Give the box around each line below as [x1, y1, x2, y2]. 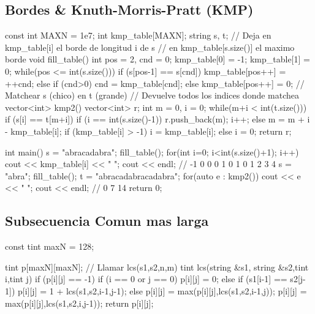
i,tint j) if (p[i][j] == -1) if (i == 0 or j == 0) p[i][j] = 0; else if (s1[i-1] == [5, 272, 287, 285]
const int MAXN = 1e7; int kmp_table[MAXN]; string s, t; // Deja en [5, 29, 271, 42]
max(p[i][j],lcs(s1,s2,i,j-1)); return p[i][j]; [5, 296, 154, 309]
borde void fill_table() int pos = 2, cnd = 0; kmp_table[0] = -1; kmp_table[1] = [5, 53, 310, 65]
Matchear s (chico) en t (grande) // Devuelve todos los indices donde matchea [5, 89, 300, 102]
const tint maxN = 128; [5, 240, 94, 253]
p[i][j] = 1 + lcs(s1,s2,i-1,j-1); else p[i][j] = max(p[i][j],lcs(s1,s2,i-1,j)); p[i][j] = [17, 284, 307, 297]
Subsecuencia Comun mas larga [5, 211, 209, 230]
